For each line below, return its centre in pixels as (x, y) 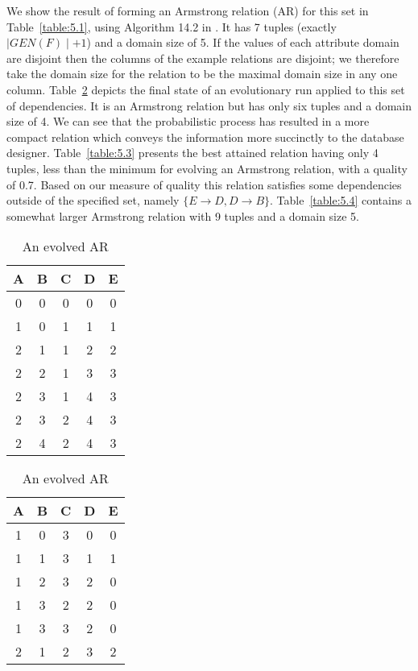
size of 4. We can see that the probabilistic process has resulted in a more (188, 121)
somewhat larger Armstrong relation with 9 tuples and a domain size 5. (183, 215)
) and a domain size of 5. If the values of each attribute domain (243, 42)
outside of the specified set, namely (93, 200)
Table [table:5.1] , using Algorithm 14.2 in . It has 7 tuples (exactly (172, 26)
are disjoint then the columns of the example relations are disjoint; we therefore (203, 58)
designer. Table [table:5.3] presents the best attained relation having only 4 (192, 153)
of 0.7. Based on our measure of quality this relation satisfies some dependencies (204, 184)
